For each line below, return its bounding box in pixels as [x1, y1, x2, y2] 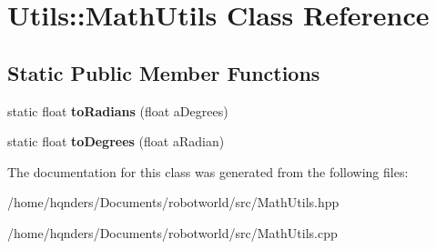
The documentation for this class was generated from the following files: [7, 162, 409, 181]
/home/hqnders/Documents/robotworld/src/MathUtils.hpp [7, 193, 340, 212]
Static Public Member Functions [7, 58, 320, 86]
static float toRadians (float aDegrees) [7, 101, 228, 120]
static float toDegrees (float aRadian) [7, 132, 225, 151]
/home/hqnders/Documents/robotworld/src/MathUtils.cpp [7, 223, 338, 242]
